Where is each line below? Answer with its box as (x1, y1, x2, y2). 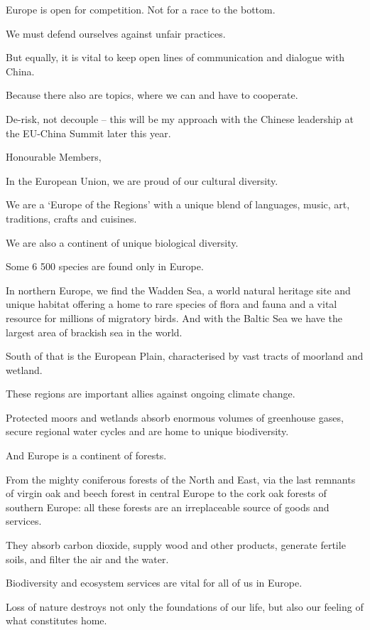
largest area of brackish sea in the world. (6, 324, 183, 339)
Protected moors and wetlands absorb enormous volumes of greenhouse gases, (6, 410, 344, 425)
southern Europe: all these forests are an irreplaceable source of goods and (6, 499, 330, 514)
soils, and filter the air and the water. (6, 551, 169, 566)
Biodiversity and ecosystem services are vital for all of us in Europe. (6, 575, 303, 590)
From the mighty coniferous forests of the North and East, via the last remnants (6, 471, 356, 486)
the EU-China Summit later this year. (6, 125, 171, 140)
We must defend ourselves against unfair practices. (6, 26, 226, 41)
